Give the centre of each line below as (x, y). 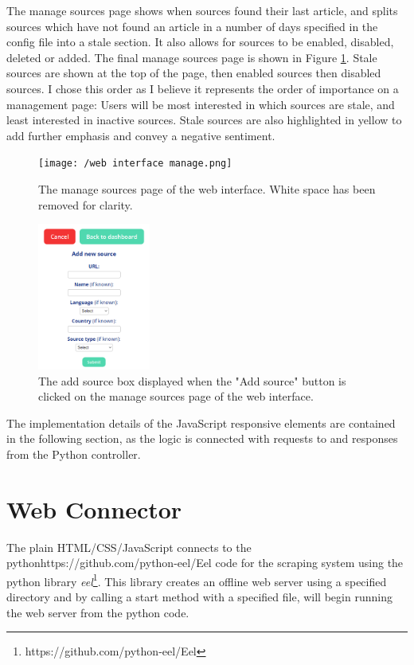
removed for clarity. (86, 204)
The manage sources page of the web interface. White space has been (207, 189)
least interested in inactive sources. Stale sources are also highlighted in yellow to (204, 120)
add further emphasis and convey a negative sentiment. (141, 135)
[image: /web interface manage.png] (135, 164)
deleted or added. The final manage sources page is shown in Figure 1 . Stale (192, 57)
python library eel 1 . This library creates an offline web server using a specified (197, 580)
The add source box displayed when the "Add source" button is (192, 380)
